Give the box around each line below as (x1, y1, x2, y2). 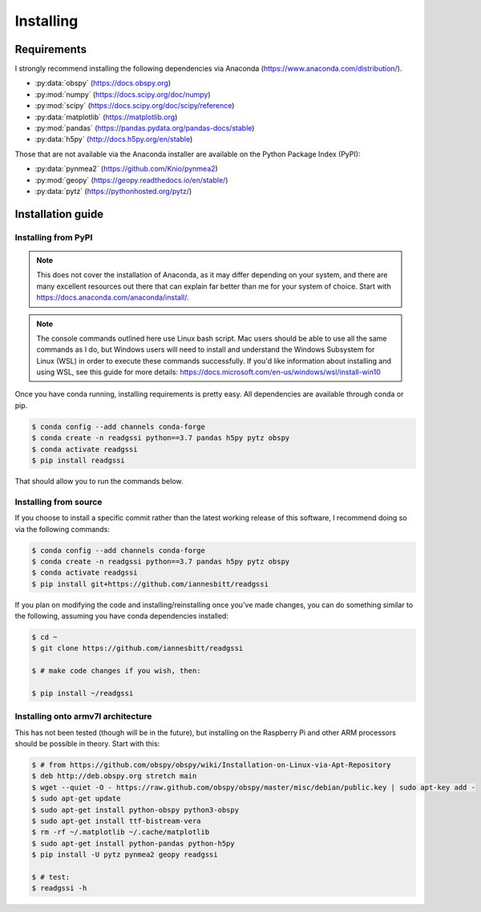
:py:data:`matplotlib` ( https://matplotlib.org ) (34, 112, 178, 122)
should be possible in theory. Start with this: (14, 739, 160, 749)
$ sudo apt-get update (31, 794, 121, 803)
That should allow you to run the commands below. (14, 476, 184, 486)
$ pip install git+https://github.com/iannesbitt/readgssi (31, 579, 269, 588)
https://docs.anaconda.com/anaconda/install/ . (36, 293, 189, 302)
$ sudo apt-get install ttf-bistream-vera (31, 817, 201, 825)
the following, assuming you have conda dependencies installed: (14, 611, 228, 621)
